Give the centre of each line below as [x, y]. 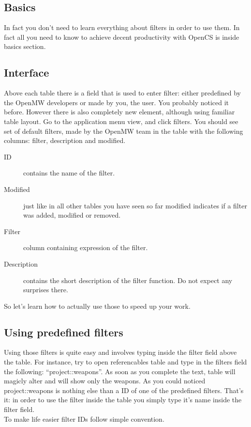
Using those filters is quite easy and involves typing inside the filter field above [120, 352]
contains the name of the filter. [69, 173]
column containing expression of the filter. [86, 247]
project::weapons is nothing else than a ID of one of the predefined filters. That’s [124, 390]
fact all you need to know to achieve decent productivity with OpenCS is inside [122, 37]
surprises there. [46, 290]
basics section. [25, 46]
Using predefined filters [64, 332]
